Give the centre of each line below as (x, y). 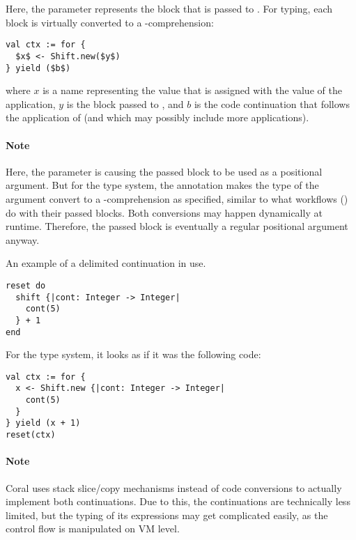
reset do (26, 285)
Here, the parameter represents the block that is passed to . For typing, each (169, 8)
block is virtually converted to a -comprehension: (110, 22)
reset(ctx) (31, 435)
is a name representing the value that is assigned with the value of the (192, 90)
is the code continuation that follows (272, 103)
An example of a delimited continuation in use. (106, 263)
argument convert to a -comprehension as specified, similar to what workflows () (177, 198)
